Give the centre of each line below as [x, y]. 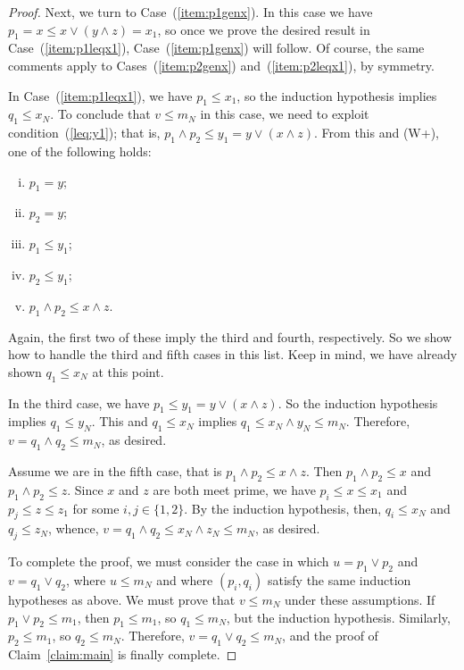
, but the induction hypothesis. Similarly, [338, 617]
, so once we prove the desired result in [264, 29]
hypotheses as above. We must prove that [122, 599]
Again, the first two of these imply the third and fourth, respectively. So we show [230, 336]
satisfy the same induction [339, 579]
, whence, [73, 528]
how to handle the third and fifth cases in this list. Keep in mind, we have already [233, 354]
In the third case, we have [79, 402]
